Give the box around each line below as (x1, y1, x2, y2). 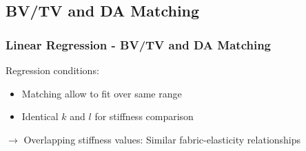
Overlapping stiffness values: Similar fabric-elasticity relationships (23, 132, 301, 146)
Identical (21, 109, 59, 124)
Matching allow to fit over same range (21, 86, 182, 100)
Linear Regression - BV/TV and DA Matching (6, 36, 271, 53)
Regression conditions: (6, 63, 99, 77)
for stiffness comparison (94, 109, 194, 124)
